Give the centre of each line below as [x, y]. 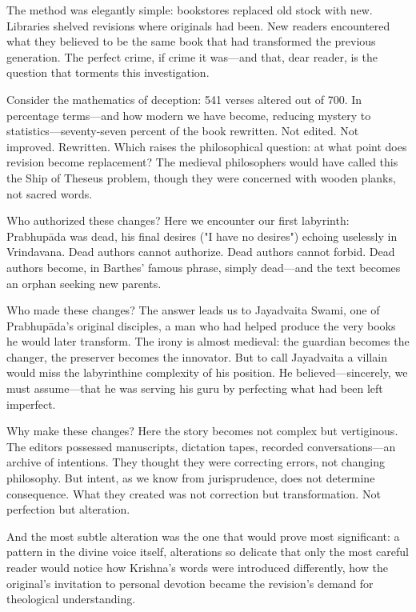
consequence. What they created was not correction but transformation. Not [194, 493]
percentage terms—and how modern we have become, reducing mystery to [189, 115]
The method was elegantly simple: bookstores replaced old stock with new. [190, 10]
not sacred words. [50, 193]
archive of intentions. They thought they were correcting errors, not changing [196, 462]
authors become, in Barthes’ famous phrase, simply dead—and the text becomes [204, 267]
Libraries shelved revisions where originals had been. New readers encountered [198, 25]
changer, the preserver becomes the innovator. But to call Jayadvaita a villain [197, 356]
